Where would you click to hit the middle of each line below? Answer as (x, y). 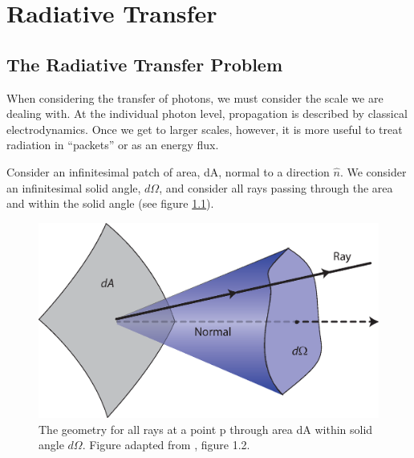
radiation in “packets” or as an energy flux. (113, 145)
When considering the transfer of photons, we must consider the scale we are (195, 97)
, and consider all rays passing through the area (276, 187)
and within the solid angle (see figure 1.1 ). (110, 203)
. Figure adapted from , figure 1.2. (166, 445)
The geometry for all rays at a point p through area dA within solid (206, 429)
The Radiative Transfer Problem (145, 64)
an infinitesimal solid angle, (74, 187)
